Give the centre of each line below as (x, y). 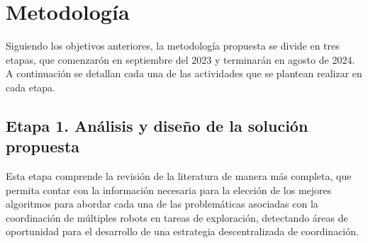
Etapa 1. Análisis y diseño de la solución (157, 125)
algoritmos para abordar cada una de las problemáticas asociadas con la (162, 204)
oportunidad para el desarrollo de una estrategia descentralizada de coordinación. (182, 231)
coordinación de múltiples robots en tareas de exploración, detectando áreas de (177, 217)
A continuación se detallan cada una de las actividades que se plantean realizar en (184, 73)
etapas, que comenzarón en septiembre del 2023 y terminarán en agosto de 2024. (180, 59)
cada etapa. (30, 87)
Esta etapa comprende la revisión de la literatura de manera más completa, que (179, 176)
